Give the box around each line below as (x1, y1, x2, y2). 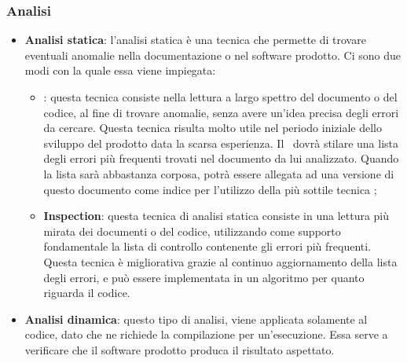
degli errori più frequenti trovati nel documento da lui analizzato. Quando (43, 150, 399, 167)
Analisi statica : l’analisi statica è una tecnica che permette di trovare (24, 31, 366, 48)
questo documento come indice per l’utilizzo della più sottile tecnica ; (43, 181, 377, 197)
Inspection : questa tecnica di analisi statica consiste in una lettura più (43, 207, 390, 224)
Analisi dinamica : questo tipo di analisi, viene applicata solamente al (24, 310, 368, 327)
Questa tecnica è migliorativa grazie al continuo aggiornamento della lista (43, 253, 398, 269)
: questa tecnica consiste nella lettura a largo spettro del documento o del (43, 89, 398, 104)
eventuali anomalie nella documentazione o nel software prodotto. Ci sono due (24, 46, 401, 63)
